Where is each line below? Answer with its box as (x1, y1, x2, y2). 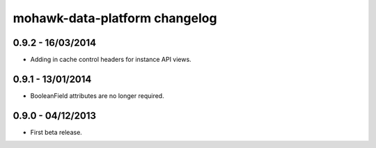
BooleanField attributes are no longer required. (30, 91, 164, 100)
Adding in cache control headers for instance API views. (30, 56, 191, 64)
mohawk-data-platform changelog (13, 10, 217, 26)
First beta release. (30, 128, 83, 136)
